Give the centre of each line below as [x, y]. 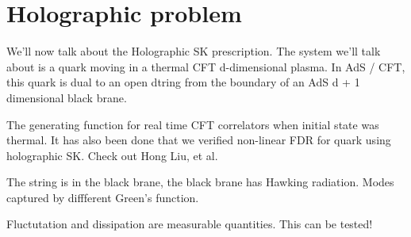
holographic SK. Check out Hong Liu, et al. [112, 155]
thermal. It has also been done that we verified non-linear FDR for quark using [199, 140]
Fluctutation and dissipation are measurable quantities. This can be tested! [190, 224]
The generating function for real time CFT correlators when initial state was [193, 124]
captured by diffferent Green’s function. [103, 197]
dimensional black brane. [67, 97]
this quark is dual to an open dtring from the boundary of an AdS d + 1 [183, 82]
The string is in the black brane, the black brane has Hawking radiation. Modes [200, 182]
